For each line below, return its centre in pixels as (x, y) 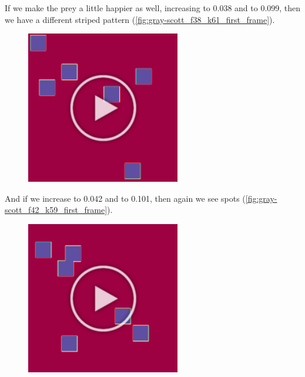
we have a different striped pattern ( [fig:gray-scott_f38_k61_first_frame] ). (140, 19)
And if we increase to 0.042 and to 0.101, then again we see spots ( (125, 198)
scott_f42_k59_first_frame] (56, 210)
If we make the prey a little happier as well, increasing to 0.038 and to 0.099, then (153, 8)
